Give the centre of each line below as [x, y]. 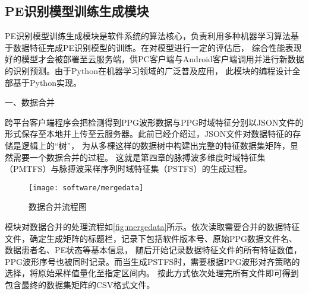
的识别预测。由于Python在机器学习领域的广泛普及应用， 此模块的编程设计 [149, 70]
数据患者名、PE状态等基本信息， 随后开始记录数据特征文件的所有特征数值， [153, 250]
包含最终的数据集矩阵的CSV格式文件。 [80, 284]
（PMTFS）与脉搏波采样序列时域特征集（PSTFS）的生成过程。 [128, 169]
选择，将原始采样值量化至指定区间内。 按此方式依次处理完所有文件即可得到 [152, 273]
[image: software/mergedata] [86, 188]
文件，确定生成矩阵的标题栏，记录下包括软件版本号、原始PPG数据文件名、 [151, 238]
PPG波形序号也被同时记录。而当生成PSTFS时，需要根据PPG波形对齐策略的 [152, 261]
